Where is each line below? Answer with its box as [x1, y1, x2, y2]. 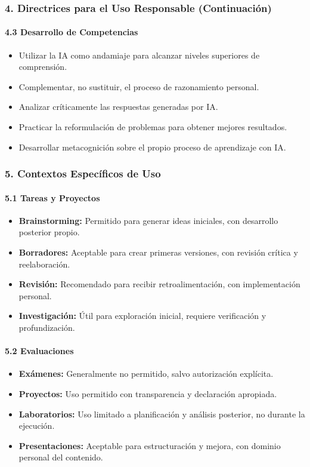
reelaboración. [18, 257, 70, 270]
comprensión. [18, 60, 67, 73]
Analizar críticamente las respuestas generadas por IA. [18, 100, 218, 113]
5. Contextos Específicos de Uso [5, 166, 161, 181]
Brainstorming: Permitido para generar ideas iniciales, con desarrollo [18, 214, 278, 226]
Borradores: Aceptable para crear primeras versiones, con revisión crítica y [18, 246, 298, 259]
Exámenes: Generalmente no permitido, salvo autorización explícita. [18, 367, 274, 380]
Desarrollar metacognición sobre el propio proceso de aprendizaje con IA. [18, 140, 286, 153]
